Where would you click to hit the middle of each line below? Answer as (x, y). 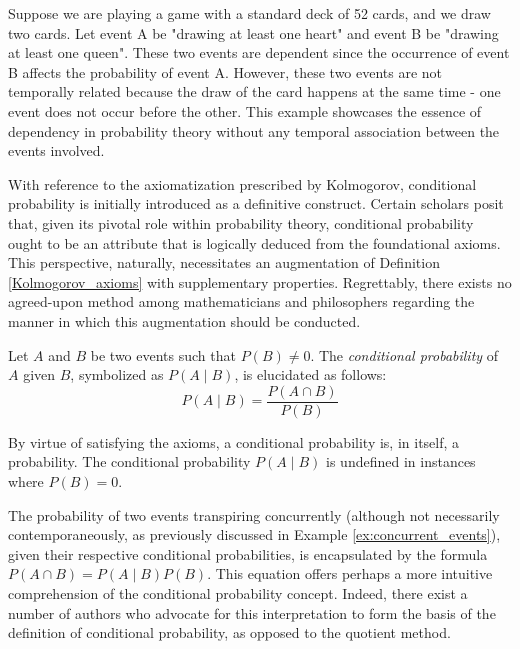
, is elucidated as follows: (310, 374)
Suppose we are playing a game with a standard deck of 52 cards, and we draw (249, 13)
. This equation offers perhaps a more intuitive (350, 573)
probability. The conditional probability (129, 461)
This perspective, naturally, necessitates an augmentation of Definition (224, 262)
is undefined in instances (401, 461)
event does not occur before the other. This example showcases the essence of (245, 110)
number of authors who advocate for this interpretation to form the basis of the (252, 612)
